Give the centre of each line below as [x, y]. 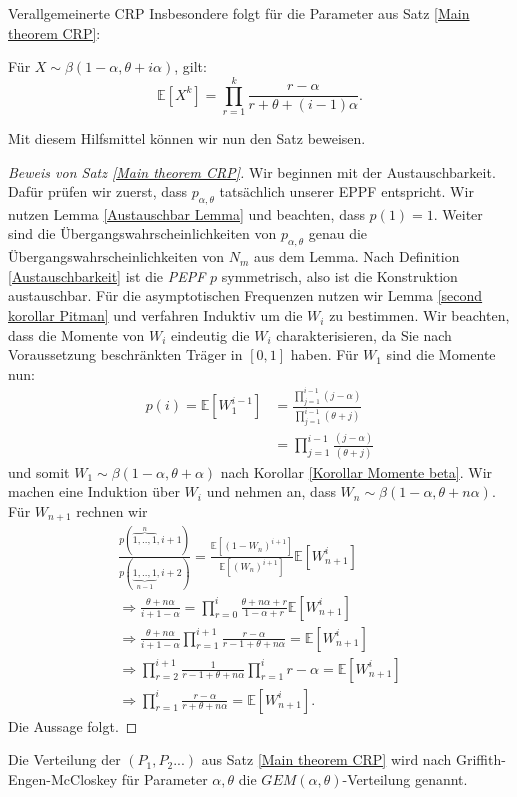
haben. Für [324, 354]
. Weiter [458, 213]
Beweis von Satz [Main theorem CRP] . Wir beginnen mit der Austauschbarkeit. [252, 171]
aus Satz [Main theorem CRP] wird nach [326, 759]
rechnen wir [112, 510]
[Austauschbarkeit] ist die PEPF [107, 275]
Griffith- [480, 759]
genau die [338, 233]
